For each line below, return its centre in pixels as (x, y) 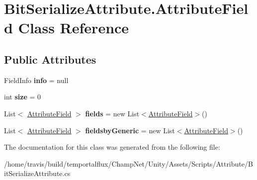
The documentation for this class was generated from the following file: (112, 147)
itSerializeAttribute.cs (37, 173)
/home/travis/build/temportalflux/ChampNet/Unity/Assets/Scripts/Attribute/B (128, 163)
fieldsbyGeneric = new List (130, 130)
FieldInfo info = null (36, 80)
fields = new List (112, 113)
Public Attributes (50, 59)
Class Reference (74, 28)
